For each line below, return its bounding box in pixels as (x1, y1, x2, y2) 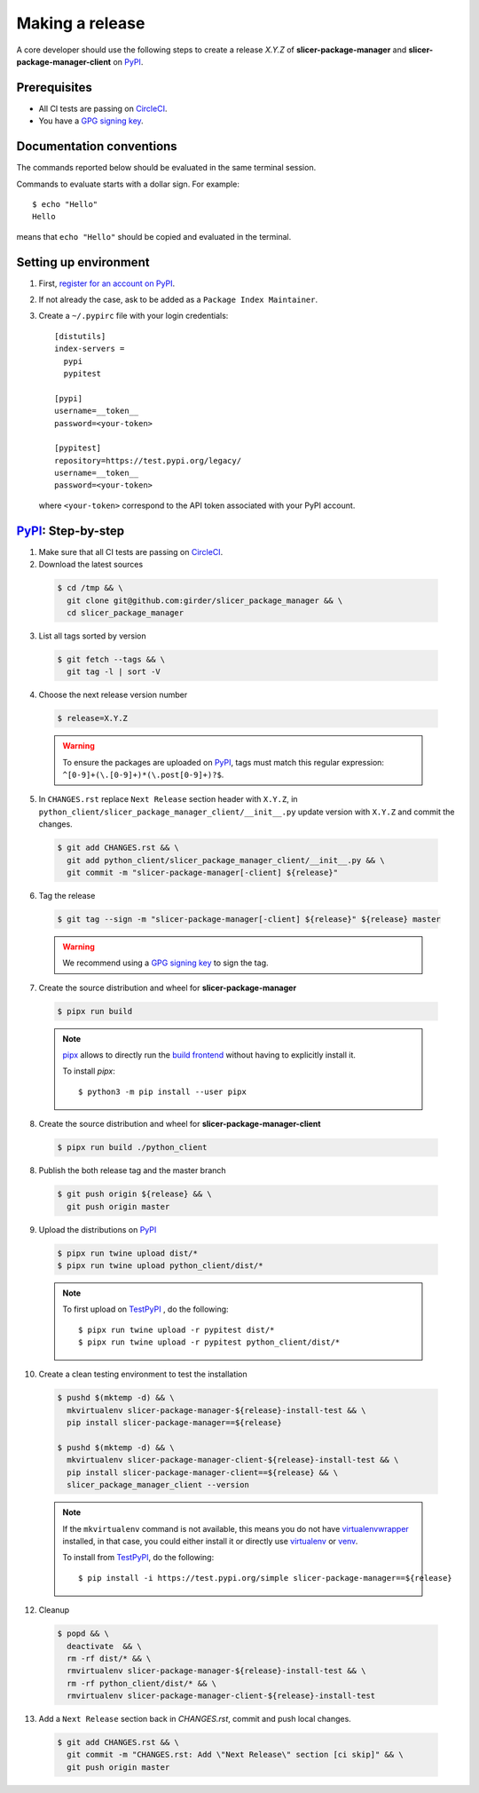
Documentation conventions (16, 139, 177, 155)
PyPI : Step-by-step (16, 523, 125, 538)
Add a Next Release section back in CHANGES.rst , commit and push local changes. (38, 1714, 352, 1725)
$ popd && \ (57, 1629, 110, 1638)
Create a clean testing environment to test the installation (38, 1369, 247, 1380)
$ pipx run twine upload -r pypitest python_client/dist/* (78, 1337, 341, 1347)
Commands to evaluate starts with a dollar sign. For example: (16, 179, 239, 189)
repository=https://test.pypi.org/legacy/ (54, 456, 242, 465)
